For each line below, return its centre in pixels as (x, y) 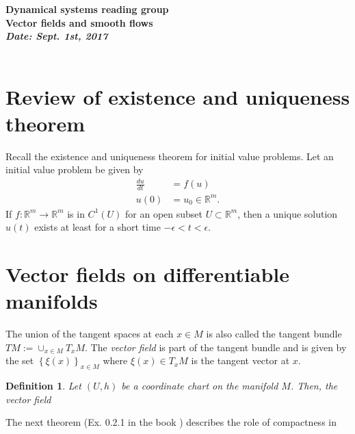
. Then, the (314, 386)
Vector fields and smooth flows (79, 22)
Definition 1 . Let (43, 386)
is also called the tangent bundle (274, 334)
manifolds (52, 301)
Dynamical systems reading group (87, 9)
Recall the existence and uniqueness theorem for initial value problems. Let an (170, 156)
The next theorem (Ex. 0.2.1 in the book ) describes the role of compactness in (171, 422)
